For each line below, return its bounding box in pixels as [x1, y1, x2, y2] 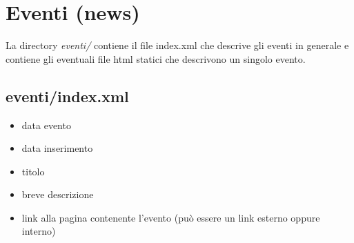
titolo [21, 164, 45, 178]
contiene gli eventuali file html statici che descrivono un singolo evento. [6, 51, 306, 66]
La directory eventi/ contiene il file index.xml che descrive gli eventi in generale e [6, 38, 349, 52]
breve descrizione [21, 187, 94, 202]
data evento [21, 117, 71, 132]
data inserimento [21, 141, 93, 155]
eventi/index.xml [6, 85, 129, 106]
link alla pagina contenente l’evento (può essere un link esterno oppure [21, 210, 320, 224]
